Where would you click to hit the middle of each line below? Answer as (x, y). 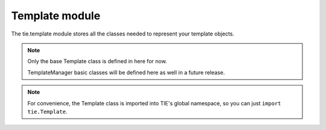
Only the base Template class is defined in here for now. (97, 61)
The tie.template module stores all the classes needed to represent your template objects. (123, 34)
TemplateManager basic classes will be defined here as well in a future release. (126, 72)
